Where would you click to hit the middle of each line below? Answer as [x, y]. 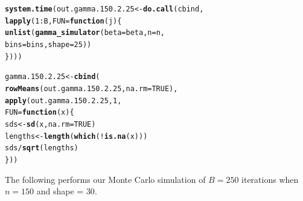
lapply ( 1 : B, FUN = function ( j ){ [63, 21]
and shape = [60, 191]
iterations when [270, 179]
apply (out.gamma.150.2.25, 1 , [63, 101]
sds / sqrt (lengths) [42, 148]
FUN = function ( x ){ [40, 113]
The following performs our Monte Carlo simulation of [105, 179]
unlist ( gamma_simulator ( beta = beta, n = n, [85, 33]
